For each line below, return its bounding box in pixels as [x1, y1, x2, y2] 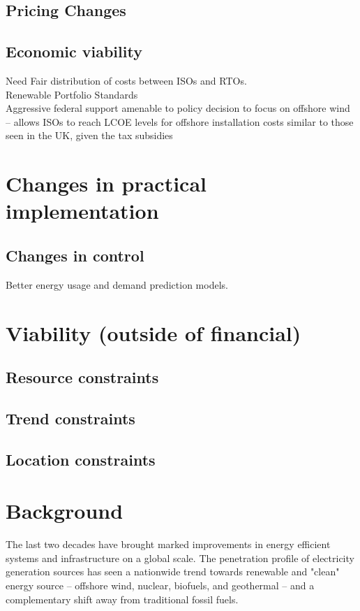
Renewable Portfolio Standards [6, 87, 138, 101]
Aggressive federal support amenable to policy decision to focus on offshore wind [6, 101, 350, 115]
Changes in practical [6, 169, 207, 198]
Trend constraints [6, 407, 135, 429]
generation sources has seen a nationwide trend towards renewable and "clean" [6, 564, 340, 579]
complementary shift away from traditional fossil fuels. [6, 591, 239, 606]
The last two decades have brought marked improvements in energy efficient [6, 537, 331, 552]
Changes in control [6, 244, 144, 266]
